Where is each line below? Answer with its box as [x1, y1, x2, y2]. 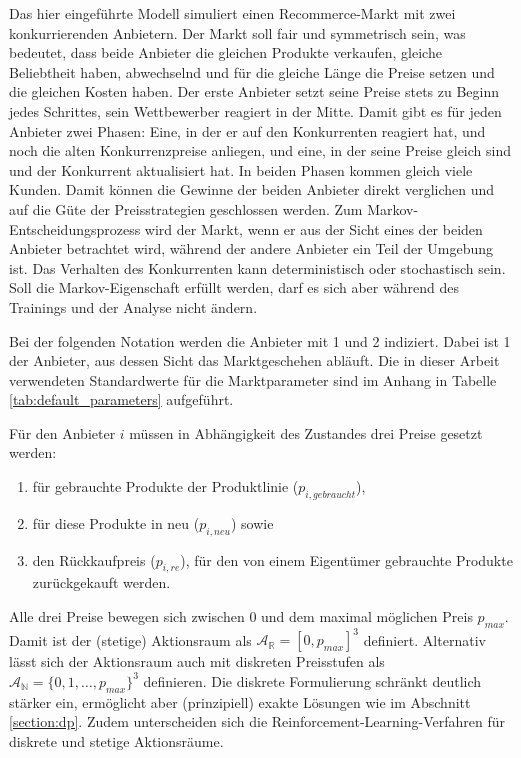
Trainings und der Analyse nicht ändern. [9, 296, 258, 317]
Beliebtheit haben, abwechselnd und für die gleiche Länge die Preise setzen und [9, 61, 495, 82]
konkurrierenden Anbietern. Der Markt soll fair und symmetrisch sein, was [9, 22, 466, 43]
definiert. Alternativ [363, 629, 486, 650]
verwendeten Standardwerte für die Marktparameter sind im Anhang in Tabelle [9, 369, 497, 390]
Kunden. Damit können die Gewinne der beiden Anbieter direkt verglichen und [9, 179, 495, 200]
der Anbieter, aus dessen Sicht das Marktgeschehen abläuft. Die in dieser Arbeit [9, 350, 500, 371]
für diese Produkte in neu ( [32, 512, 200, 533]
